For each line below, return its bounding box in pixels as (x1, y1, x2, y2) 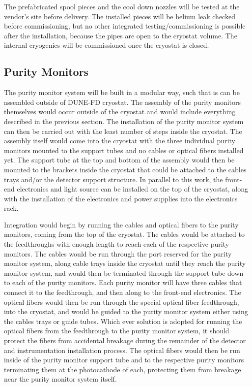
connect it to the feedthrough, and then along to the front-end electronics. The (4, 287, 241, 297)
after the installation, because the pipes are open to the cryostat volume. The (4, 30, 237, 40)
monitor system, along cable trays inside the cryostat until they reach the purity (4, 258, 246, 268)
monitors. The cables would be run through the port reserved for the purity (4, 248, 232, 258)
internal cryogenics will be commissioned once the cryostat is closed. (4, 40, 209, 50)
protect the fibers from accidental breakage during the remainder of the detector (4, 335, 246, 346)
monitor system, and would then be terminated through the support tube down (4, 267, 244, 278)
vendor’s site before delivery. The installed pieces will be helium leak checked (4, 11, 235, 21)
